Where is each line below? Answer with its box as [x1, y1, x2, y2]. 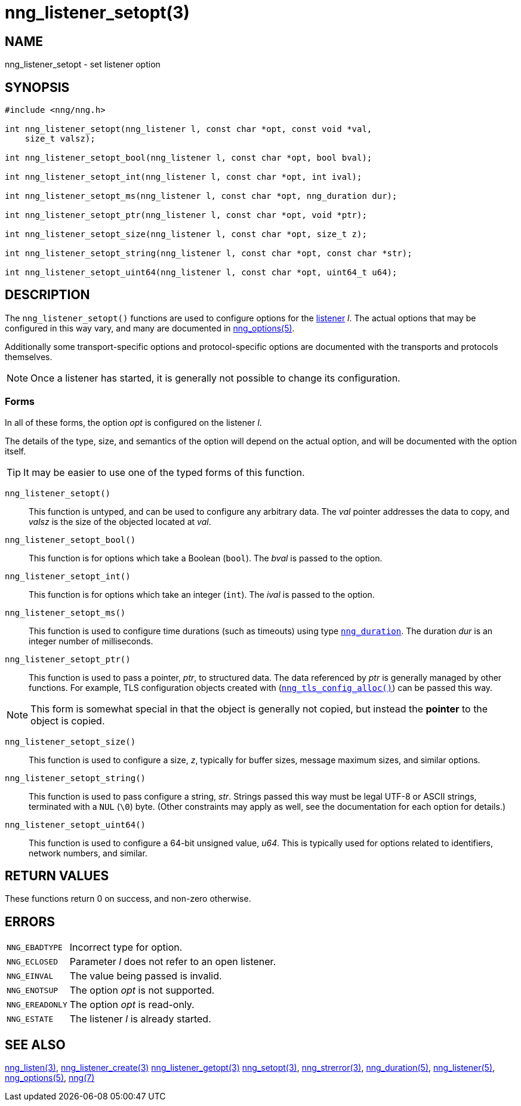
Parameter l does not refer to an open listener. [69, 956, 276, 968]
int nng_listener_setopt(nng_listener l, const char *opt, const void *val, [5, 124, 372, 134]
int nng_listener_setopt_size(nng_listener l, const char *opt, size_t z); [5, 229, 367, 239]
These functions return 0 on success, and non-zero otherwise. [5, 893, 251, 904]
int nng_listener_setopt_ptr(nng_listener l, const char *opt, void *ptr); [5, 210, 367, 220]
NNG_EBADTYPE [7, 942, 63, 952]
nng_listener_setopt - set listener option [5, 59, 161, 70]
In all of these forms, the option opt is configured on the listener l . [5, 417, 262, 428]
